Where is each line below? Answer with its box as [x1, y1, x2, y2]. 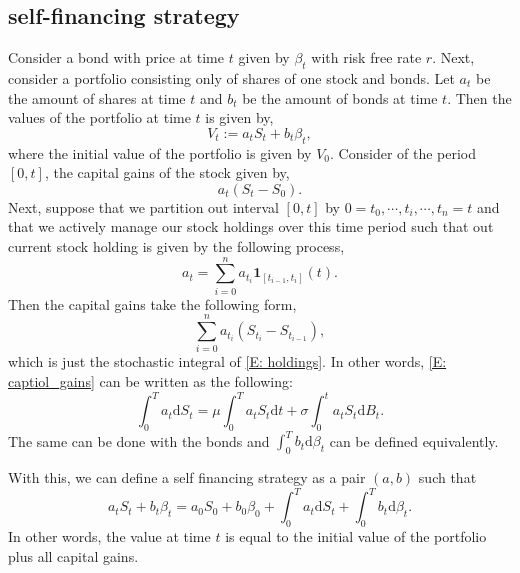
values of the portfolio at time [8, 107, 191, 128]
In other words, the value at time [8, 526, 211, 547]
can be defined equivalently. [329, 430, 499, 451]
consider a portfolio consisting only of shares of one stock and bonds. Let [8, 68, 455, 88]
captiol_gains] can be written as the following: [8, 370, 293, 391]
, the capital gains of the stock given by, [44, 162, 290, 183]
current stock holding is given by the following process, [8, 235, 345, 256]
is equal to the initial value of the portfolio [225, 526, 487, 547]
